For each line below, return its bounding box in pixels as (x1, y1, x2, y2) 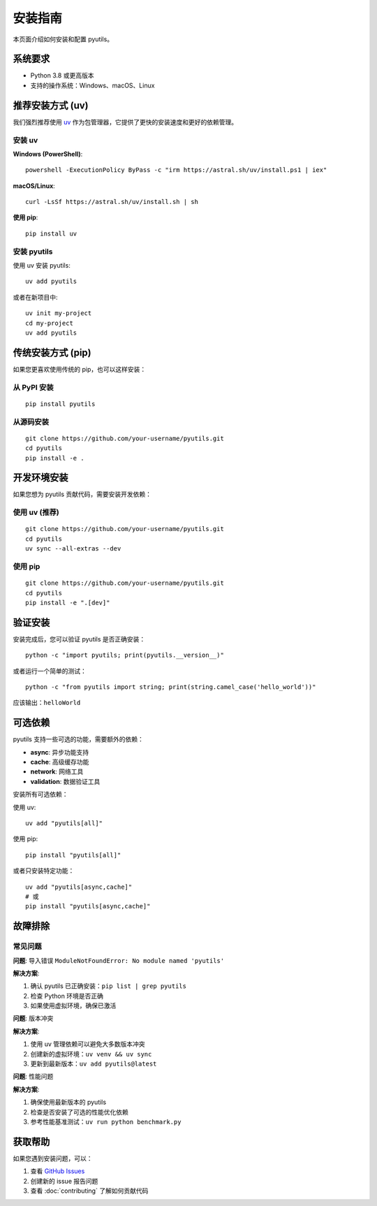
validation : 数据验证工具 (30, 777, 101, 785)
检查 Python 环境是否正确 (30, 991, 104, 1000)
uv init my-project (25, 310, 92, 317)
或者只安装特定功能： (13, 866, 75, 875)
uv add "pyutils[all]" (25, 820, 103, 827)
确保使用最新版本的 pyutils (30, 1098, 107, 1107)
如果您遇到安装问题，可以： (13, 1154, 93, 1163)
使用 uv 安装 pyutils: (13, 261, 71, 269)
